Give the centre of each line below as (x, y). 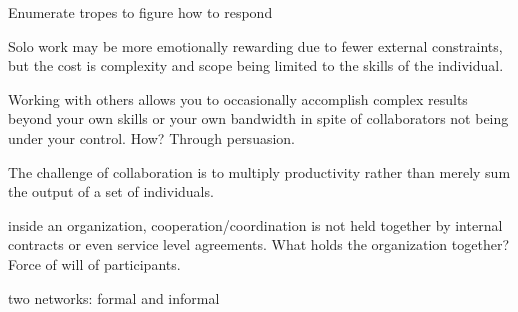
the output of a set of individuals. (111, 191)
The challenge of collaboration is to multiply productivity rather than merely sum (259, 171)
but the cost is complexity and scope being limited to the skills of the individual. (256, 65)
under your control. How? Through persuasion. (151, 137)
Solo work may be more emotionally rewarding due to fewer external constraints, (255, 45)
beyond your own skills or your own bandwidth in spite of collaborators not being (258, 118)
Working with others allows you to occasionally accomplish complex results (238, 98)
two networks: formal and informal (114, 297)
